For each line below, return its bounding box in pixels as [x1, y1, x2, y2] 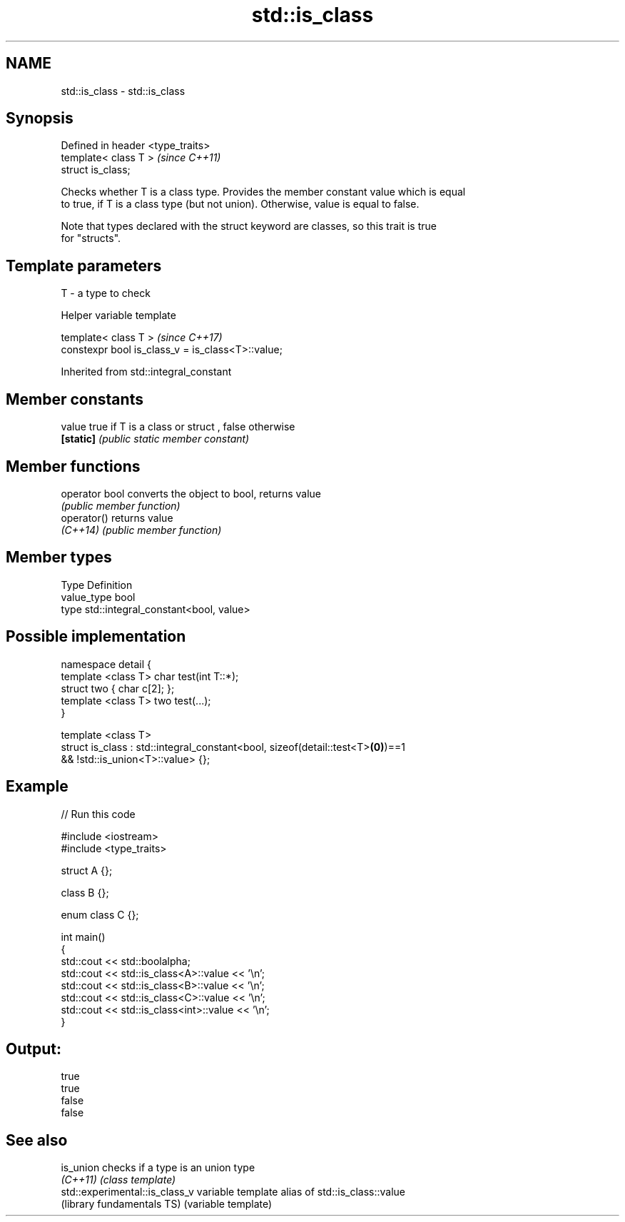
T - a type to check [61, 287, 151, 300]
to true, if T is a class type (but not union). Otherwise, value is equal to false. [61, 198, 420, 211]
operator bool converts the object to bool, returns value [61, 487, 321, 500]
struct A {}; [61, 864, 113, 877]
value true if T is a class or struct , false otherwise [61, 420, 295, 433]
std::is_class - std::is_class [61, 84, 186, 97]
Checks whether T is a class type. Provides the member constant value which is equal [61, 186, 466, 198]
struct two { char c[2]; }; [61, 682, 175, 695]
